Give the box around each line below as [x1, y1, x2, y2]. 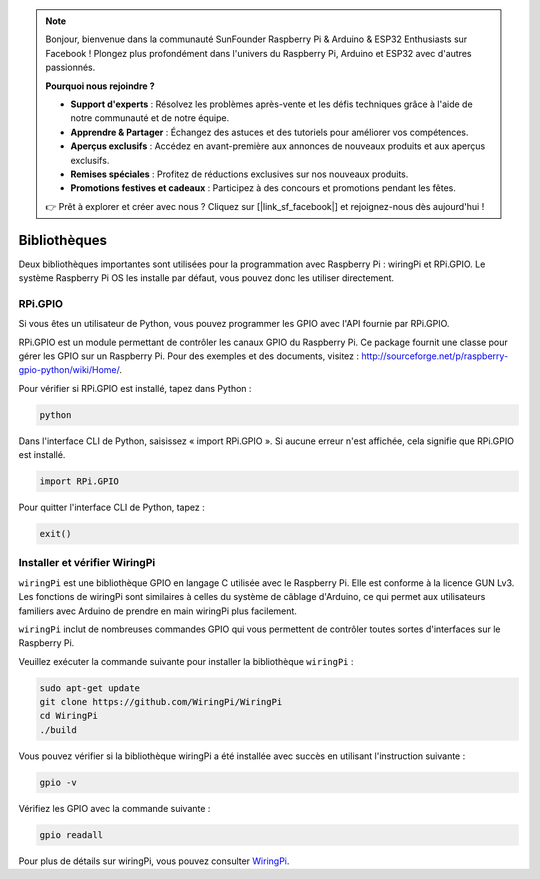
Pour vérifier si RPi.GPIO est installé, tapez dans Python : [18, 382, 252, 394]
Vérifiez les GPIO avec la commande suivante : [18, 802, 211, 814]
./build [39, 724, 77, 735]
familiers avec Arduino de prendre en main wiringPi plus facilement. [18, 605, 297, 617]
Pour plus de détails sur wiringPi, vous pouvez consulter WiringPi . [18, 855, 290, 867]
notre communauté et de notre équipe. [70, 112, 230, 124]
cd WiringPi [39, 710, 99, 722]
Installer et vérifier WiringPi [18, 556, 156, 570]
